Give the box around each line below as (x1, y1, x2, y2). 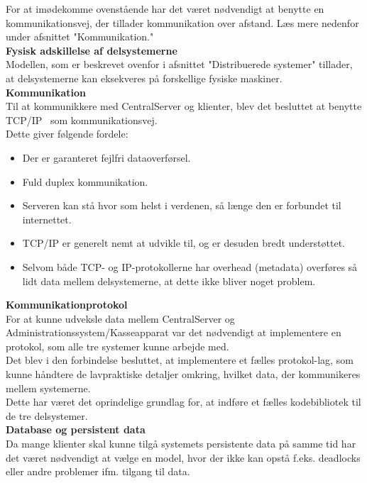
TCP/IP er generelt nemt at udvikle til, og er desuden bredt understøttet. (22, 235, 345, 250)
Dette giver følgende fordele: (6, 126, 128, 141)
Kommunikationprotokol (6, 297, 128, 312)
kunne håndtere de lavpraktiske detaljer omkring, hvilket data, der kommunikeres (6, 367, 361, 382)
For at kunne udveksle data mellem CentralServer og (6, 311, 235, 326)
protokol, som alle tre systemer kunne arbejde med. (6, 338, 229, 353)
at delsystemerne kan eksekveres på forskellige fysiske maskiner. (6, 70, 283, 85)
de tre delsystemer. (6, 408, 88, 423)
